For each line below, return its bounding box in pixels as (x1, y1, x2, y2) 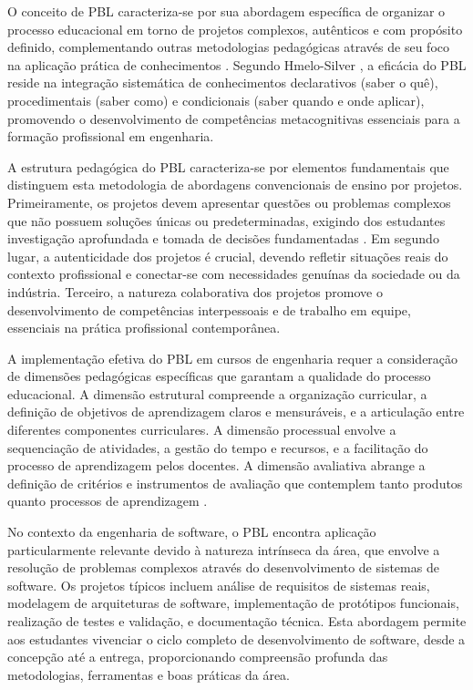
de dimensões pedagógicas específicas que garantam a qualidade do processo (7, 366, 431, 386)
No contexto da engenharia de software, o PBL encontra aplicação (7, 522, 376, 541)
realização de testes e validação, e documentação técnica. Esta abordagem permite (7, 612, 467, 630)
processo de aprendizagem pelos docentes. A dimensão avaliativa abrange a (7, 456, 426, 475)
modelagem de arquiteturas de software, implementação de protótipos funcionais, (7, 593, 459, 613)
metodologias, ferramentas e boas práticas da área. (7, 664, 291, 684)
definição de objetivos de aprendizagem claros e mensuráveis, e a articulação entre (7, 402, 465, 421)
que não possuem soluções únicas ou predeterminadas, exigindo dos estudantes (7, 211, 446, 230)
